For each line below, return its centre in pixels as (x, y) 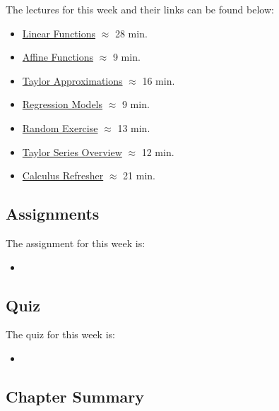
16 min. (159, 80)
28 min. (131, 33)
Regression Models (63, 104)
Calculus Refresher (63, 175)
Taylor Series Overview (72, 151)
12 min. (158, 151)
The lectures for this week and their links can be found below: (140, 9)
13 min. (134, 127)
